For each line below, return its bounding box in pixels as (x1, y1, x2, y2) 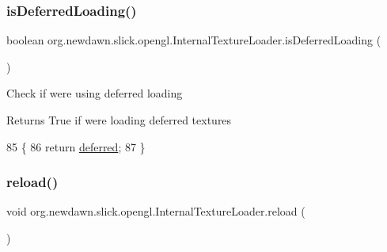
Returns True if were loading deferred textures (6, 112, 232, 128)
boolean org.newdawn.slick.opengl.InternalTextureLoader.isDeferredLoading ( (6, 32, 381, 48)
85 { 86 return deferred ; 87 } (6, 138, 146, 155)
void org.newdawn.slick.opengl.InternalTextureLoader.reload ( (6, 203, 305, 220)
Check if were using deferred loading (6, 85, 183, 101)
